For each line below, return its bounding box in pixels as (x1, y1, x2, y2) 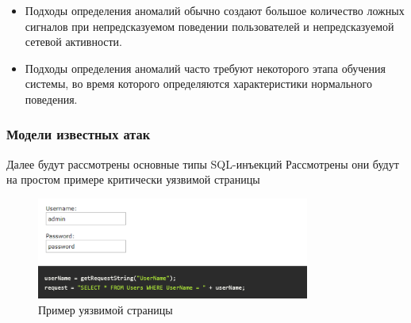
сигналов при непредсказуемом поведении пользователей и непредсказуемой (25, 17, 394, 34)
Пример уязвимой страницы (38, 301, 173, 317)
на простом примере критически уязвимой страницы (6, 171, 260, 188)
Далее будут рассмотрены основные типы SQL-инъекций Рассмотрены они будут (6, 155, 399, 172)
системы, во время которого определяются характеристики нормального (25, 75, 372, 92)
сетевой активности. (25, 33, 123, 50)
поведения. (25, 90, 78, 107)
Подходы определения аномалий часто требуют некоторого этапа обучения (25, 59, 386, 76)
